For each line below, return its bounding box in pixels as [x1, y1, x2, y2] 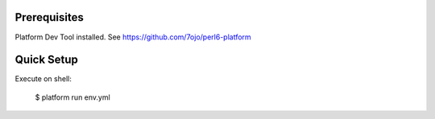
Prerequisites [14, 10, 84, 24]
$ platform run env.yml [35, 92, 110, 102]
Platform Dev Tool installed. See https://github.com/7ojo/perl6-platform [14, 32, 251, 42]
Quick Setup [14, 53, 78, 67]
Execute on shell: [14, 74, 72, 84]
